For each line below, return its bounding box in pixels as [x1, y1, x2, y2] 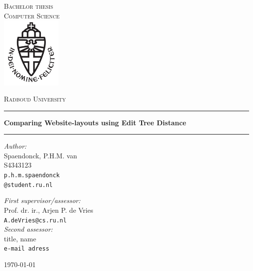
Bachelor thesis [4, 1, 53, 11]
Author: [4, 141, 27, 151]
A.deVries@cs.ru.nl [4, 217, 67, 224]
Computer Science [4, 10, 60, 20]
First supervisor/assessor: [4, 195, 81, 205]
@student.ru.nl [4, 181, 53, 188]
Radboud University [4, 94, 66, 104]
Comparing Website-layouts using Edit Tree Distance [4, 117, 186, 127]
